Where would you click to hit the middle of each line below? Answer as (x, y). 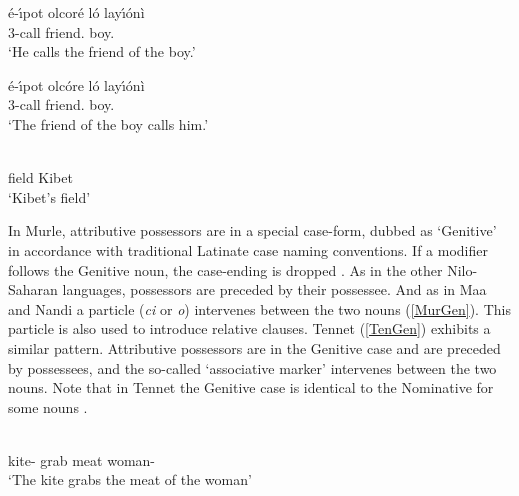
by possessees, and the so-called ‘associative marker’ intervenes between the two (252, 367)
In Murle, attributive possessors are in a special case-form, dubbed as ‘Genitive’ (252, 230)
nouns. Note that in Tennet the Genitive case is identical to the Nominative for (251, 387)
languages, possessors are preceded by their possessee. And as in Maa (274, 289)
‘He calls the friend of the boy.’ (102, 51)
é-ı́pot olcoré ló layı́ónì (76, 12)
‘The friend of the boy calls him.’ (108, 123)
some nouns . (48, 406)
